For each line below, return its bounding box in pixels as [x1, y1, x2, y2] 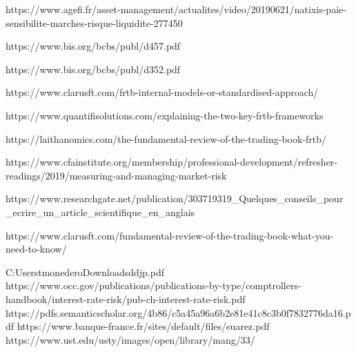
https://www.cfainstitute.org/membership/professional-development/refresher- [6, 155, 337, 169]
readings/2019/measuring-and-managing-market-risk [6, 168, 227, 182]
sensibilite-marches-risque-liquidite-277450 [6, 15, 183, 30]
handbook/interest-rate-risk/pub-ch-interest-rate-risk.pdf [6, 291, 246, 306]
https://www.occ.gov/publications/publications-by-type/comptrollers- [6, 278, 301, 293]
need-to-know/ [6, 242, 67, 256]
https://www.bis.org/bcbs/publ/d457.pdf [6, 39, 181, 53]
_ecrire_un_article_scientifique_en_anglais [6, 204, 195, 219]
